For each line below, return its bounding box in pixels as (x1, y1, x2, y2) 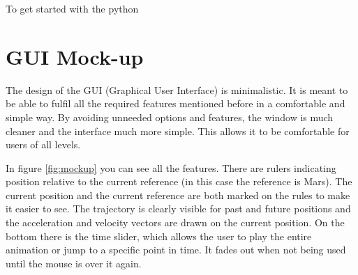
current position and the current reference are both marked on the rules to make (6, 187, 350, 202)
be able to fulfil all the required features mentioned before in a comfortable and (6, 96, 345, 111)
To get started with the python (6, 1, 139, 15)
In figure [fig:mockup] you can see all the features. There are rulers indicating (6, 160, 336, 175)
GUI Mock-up (6, 42, 144, 70)
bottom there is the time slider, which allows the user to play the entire (6, 228, 312, 243)
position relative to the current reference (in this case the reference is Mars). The (6, 174, 352, 189)
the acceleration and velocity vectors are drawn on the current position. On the (6, 215, 345, 230)
